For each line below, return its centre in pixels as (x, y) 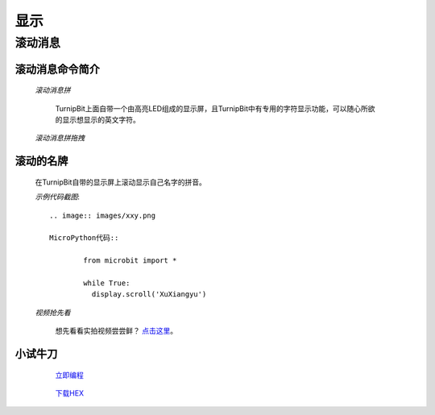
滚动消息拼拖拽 (60, 138)
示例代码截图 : (58, 197)
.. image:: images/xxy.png (103, 215)
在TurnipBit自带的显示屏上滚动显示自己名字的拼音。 (121, 182)
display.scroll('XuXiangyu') (149, 295)
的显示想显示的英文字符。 (97, 120)
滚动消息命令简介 (57, 69)
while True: (107, 283)
